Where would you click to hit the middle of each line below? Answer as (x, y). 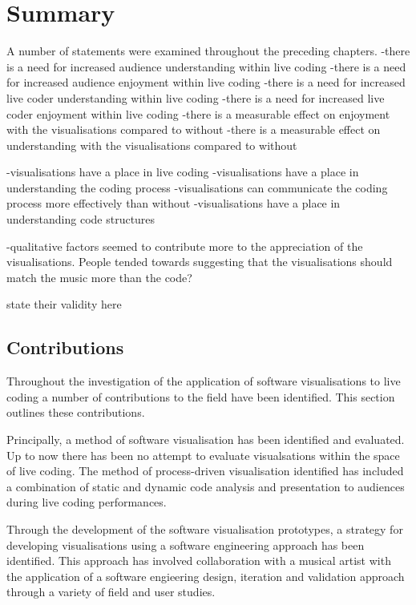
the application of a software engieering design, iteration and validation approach (206, 576)
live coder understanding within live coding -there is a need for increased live (196, 97)
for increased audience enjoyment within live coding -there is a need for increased (206, 82)
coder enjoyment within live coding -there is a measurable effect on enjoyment (198, 113)
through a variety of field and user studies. (111, 592)
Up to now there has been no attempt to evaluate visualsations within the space (203, 455)
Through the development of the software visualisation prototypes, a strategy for (205, 528)
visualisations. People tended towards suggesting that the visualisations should (200, 262)
